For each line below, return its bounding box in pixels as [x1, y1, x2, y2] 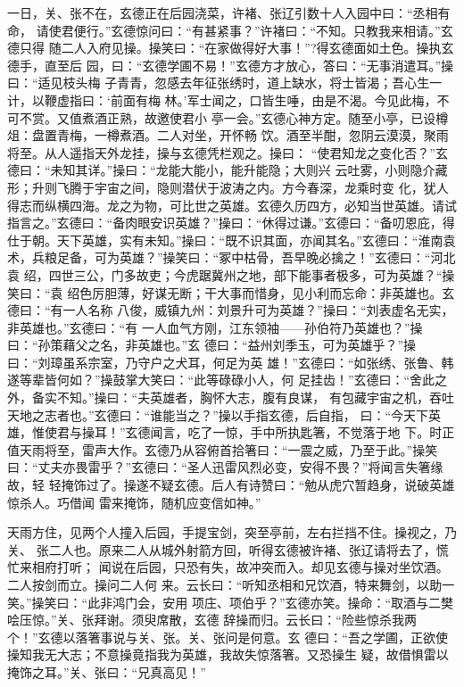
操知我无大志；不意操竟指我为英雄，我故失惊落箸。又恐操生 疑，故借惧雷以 [7, 645, 449, 664]
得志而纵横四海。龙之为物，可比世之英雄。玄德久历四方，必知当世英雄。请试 [7, 195, 457, 214]
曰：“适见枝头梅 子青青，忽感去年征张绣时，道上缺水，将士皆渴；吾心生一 [7, 73, 443, 92]
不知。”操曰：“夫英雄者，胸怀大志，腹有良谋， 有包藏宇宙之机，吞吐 [56, 388, 454, 407]
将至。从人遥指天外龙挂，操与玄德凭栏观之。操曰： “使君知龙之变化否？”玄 [7, 143, 448, 161]
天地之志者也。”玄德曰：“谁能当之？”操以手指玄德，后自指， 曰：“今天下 [7, 405, 429, 424]
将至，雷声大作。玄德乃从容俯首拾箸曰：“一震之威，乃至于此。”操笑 [44, 440, 438, 459]
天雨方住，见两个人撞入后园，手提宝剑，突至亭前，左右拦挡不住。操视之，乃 [7, 523, 457, 542]
